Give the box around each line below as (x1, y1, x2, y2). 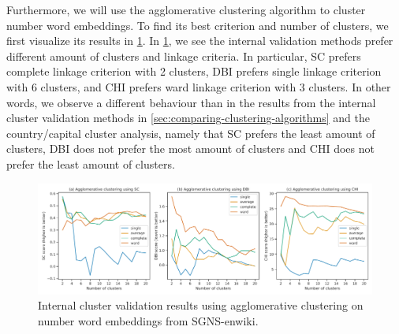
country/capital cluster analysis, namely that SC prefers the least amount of (6, 124, 375, 141)
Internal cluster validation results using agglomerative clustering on (38, 297, 364, 314)
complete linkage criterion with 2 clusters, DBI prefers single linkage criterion (6, 63, 382, 80)
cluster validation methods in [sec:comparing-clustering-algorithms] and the (6, 109, 371, 126)
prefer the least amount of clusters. (6, 155, 175, 172)
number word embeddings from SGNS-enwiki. (38, 312, 259, 328)
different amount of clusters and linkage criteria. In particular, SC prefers (6, 47, 361, 64)
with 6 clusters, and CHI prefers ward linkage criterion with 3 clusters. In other (6, 78, 391, 95)
